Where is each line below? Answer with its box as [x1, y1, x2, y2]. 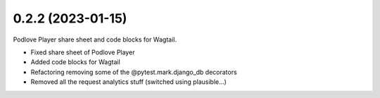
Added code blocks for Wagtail [30, 58, 121, 66]
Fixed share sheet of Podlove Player [30, 48, 135, 56]
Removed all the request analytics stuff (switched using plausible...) [30, 78, 227, 86]
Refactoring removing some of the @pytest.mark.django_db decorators [30, 68, 237, 76]
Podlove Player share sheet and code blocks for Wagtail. [13, 35, 177, 44]
